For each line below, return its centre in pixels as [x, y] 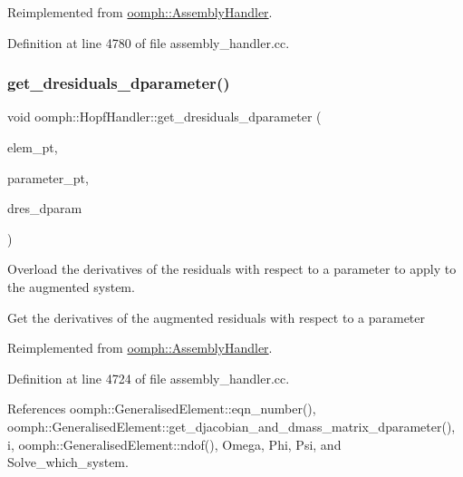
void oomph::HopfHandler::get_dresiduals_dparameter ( [164, 117]
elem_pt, [33, 147]
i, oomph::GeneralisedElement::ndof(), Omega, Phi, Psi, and [174, 444]
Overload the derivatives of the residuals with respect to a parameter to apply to [232, 269]
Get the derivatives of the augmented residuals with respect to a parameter [217, 317]
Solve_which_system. [68, 462]
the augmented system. [71, 286]
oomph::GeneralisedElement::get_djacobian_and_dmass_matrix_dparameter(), [231, 426]
